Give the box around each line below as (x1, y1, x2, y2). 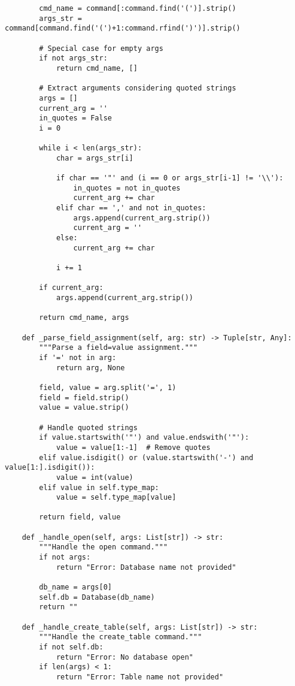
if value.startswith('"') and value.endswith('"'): (39, 433, 250, 442)
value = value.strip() (39, 403, 129, 412)
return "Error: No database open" (56, 652, 193, 661)
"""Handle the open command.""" (39, 543, 168, 552)
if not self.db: (39, 643, 104, 651)
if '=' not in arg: (39, 353, 117, 362)
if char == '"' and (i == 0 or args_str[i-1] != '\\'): (56, 174, 284, 183)
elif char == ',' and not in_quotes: (56, 204, 206, 213)
